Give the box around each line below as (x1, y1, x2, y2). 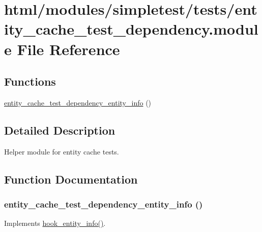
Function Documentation (4, 171, 138, 187)
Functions (4, 73, 56, 89)
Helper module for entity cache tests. (4, 146, 119, 157)
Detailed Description (4, 122, 115, 138)
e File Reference (4, 38, 120, 59)
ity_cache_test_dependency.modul (4, 18, 258, 39)
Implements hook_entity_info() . (4, 218, 106, 228)
